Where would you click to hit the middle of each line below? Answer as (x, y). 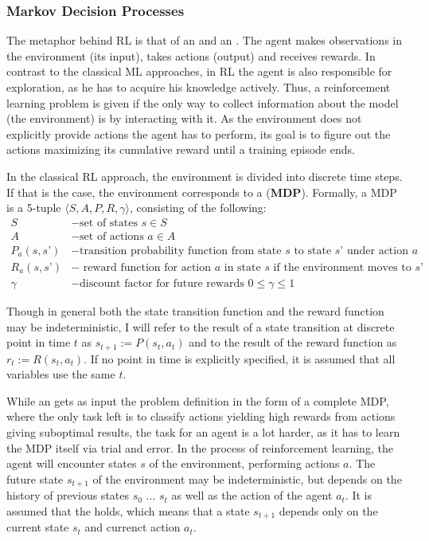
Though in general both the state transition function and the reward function (195, 310)
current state (38, 527)
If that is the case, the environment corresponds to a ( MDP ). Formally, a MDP (202, 192)
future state (35, 478)
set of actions (112, 236)
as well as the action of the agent (252, 495)
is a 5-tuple (34, 208)
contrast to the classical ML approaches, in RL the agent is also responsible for (199, 71)
